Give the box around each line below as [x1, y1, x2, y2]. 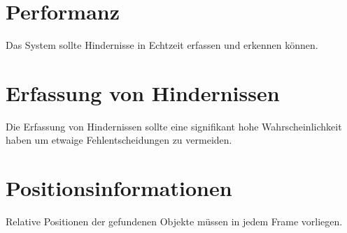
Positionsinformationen [6, 174, 232, 202]
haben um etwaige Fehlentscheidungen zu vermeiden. [6, 133, 232, 147]
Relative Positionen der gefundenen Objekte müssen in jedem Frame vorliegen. [6, 214, 343, 229]
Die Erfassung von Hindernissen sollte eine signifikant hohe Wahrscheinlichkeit [6, 119, 342, 133]
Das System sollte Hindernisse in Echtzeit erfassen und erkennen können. [6, 38, 318, 52]
